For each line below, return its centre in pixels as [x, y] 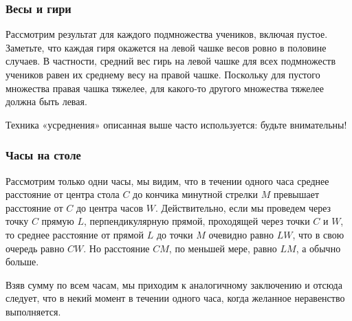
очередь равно [35, 248]
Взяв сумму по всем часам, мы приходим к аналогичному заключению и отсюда [174, 284]
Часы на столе [43, 155]
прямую [58, 221]
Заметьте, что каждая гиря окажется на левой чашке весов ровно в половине [166, 47]
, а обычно [318, 248]
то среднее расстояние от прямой [75, 234]
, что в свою [318, 234]
